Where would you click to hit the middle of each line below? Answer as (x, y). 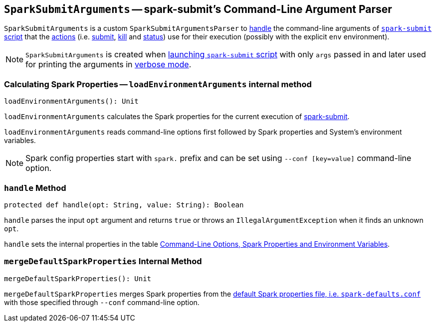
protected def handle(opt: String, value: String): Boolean (124, 205)
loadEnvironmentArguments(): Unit (71, 101)
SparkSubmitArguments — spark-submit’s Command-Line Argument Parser (198, 9)
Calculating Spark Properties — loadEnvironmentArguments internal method (158, 84)
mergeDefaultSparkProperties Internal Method (103, 261)
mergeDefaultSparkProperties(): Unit (78, 278)
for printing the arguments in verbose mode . (109, 65)
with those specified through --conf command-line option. (102, 302)
